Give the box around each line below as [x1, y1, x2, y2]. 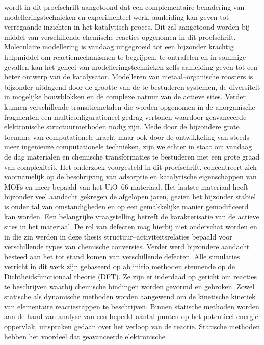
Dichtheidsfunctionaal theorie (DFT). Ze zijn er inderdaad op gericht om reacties [4, 271, 257, 282]
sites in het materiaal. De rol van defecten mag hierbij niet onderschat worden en [4, 221, 257, 232]
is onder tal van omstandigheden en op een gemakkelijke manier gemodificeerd [4, 201, 249, 211]
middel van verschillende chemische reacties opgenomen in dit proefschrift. [4, 31, 236, 42]
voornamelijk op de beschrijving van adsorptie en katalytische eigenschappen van [4, 171, 257, 182]
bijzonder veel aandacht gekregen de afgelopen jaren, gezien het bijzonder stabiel [4, 191, 256, 202]
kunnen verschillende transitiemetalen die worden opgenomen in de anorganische [4, 101, 255, 112]
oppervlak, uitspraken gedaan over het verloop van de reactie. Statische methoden [4, 321, 260, 331]
